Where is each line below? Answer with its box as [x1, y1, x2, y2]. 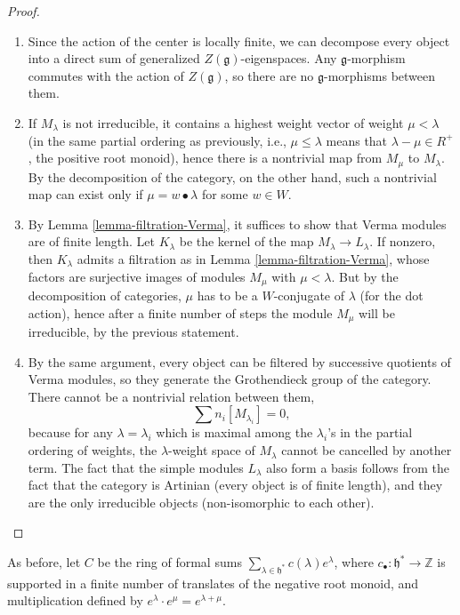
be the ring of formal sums [97, 553, 242, 571]
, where [334, 553, 374, 571]
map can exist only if [28, 185, 143, 204]
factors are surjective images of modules [28, 267, 246, 285]
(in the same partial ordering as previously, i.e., [28, 131, 286, 149]
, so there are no [224, 66, 314, 84]
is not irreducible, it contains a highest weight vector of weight [62, 113, 404, 132]
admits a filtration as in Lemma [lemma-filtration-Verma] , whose [77, 249, 430, 268]
